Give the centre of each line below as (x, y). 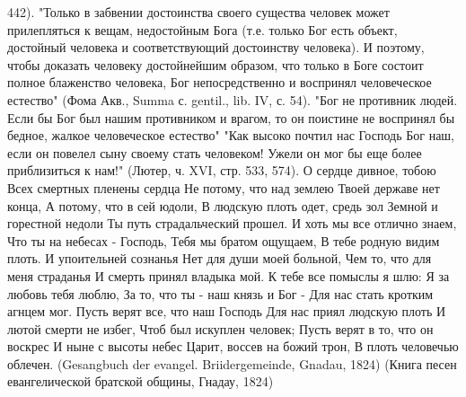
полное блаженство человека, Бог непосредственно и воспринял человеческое (220, 82)
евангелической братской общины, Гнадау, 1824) (141, 381)
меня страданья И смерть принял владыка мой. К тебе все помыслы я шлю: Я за (229, 275)
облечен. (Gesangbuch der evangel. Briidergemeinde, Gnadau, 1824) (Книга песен (232, 363)
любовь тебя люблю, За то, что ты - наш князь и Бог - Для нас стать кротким (220, 293)
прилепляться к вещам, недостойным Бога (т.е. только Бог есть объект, (202, 29)
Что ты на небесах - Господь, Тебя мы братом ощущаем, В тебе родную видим (224, 240)
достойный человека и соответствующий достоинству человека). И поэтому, (216, 47)
